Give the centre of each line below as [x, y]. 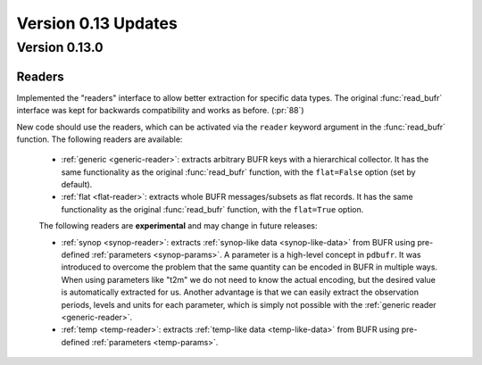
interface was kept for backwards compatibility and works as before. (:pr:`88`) [160, 111]
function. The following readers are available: [100, 139]
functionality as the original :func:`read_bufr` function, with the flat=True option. [212, 209]
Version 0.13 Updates [97, 23]
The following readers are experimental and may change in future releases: [178, 226]
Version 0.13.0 [60, 47]
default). [77, 185]
